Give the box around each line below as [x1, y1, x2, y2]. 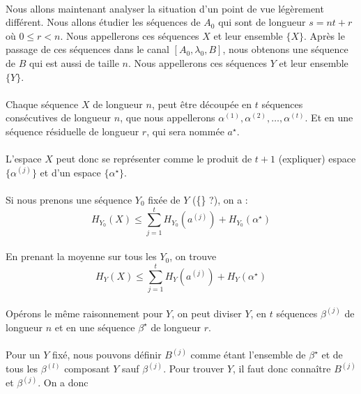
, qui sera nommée [146, 123, 224, 138]
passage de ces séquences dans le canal [6, 42, 169, 56]
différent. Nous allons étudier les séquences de [6, 15, 201, 29]
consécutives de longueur [6, 110, 112, 125]
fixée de [148, 192, 180, 206]
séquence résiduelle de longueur [6, 123, 139, 138]
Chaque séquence [6, 96, 79, 111]
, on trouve [169, 249, 217, 264]
